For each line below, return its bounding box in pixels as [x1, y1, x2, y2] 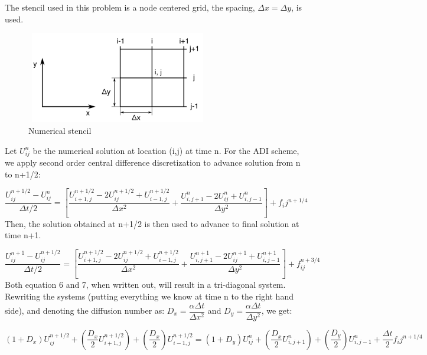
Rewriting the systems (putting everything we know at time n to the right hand [5, 290, 294, 302]
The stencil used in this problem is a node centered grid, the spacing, [5, 1, 255, 13]
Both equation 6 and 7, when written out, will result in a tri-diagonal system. [5, 278, 286, 291]
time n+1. [5, 229, 41, 241]
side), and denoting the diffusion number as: [5, 304, 165, 316]
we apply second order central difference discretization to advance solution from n [5, 156, 301, 169]
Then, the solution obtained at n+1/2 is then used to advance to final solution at [5, 217, 299, 229]
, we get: [261, 304, 292, 316]
